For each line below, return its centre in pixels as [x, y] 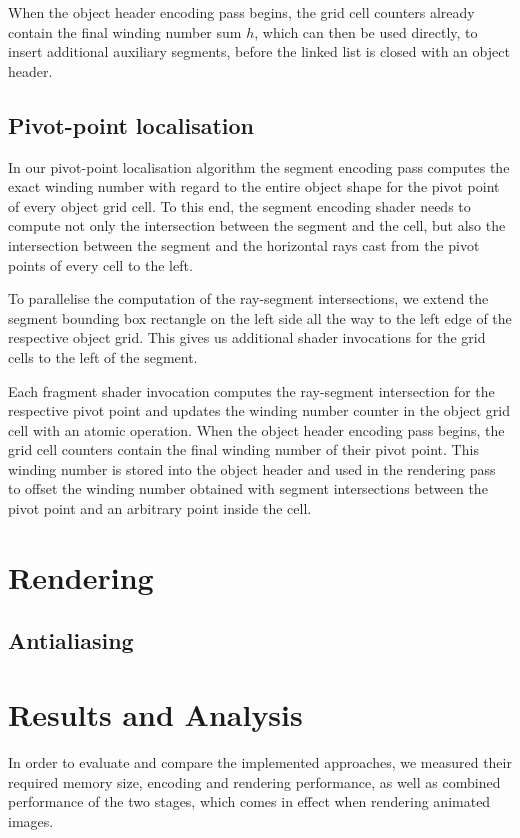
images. [31, 820]
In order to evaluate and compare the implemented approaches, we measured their [260, 761]
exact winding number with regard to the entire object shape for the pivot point [254, 186]
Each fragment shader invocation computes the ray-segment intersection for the [251, 390]
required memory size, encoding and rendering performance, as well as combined [254, 781]
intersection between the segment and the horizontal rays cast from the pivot [244, 244]
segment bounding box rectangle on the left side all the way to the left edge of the [260, 317]
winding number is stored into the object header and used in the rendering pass [252, 468]
